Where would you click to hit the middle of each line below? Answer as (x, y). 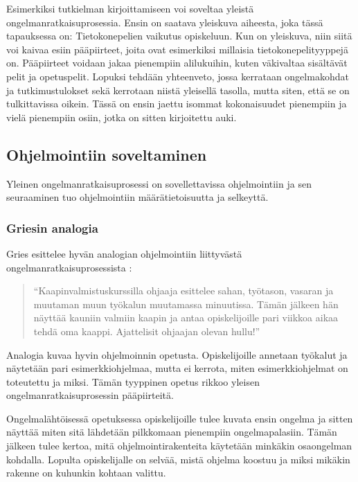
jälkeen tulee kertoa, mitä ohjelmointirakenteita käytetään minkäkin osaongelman (179, 446)
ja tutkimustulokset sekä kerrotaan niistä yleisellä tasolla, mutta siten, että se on (178, 90)
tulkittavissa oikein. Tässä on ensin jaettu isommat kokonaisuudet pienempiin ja (177, 104)
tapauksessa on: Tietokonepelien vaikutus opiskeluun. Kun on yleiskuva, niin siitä (179, 36)
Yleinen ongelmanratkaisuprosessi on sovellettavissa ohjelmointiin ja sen (159, 183)
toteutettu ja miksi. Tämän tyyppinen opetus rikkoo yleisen (133, 381)
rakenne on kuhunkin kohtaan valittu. (86, 473)
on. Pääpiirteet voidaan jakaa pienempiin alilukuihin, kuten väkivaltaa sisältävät (177, 63)
